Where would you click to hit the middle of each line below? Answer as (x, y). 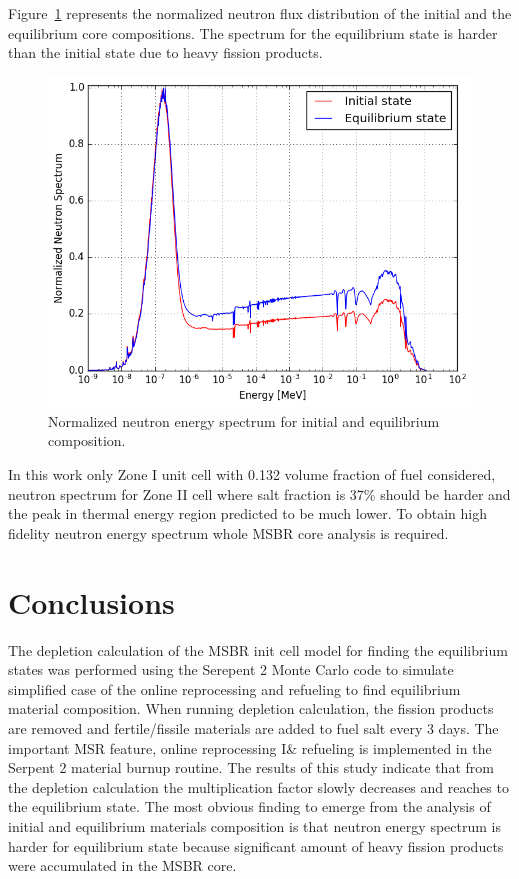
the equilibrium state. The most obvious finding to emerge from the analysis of (249, 806)
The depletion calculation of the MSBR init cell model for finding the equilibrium (258, 649)
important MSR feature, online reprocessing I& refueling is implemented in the (250, 747)
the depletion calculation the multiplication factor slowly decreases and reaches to (258, 786)
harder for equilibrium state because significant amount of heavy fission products (256, 845)
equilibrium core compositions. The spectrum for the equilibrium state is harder (253, 32)
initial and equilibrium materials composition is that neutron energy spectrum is (254, 825)
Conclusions (91, 601)
